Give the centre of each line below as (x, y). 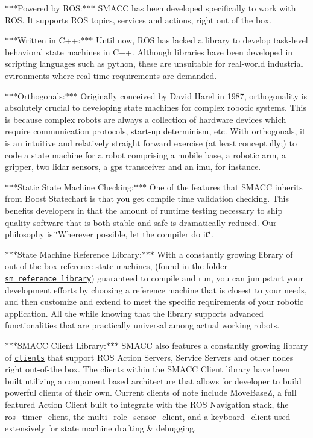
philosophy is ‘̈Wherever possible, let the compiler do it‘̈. (109, 234)
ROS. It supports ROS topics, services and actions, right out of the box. (138, 20)
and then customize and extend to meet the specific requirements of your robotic (154, 302)
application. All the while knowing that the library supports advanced (134, 313)
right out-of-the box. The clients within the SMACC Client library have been (147, 369)
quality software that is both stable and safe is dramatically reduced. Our (141, 222)
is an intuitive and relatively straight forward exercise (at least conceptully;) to (151, 142)
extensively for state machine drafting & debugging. (101, 428)
